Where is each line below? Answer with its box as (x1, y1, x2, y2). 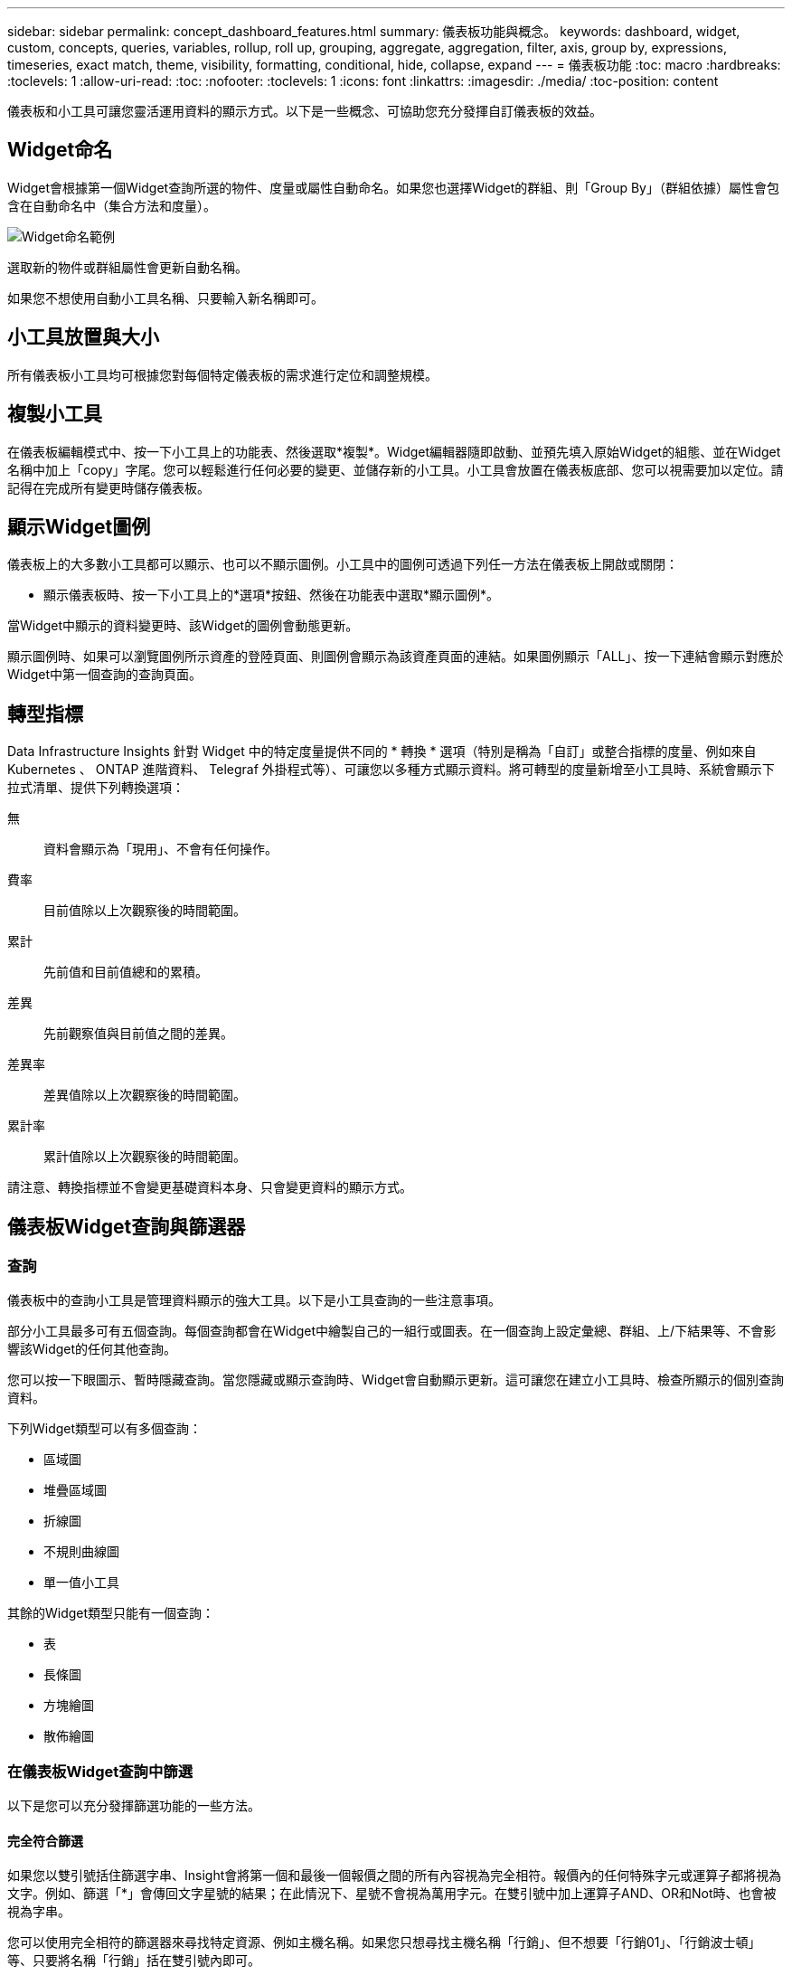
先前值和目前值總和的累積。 (43, 964, 208, 980)
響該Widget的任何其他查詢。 (7, 1341, 177, 1357)
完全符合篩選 (7, 1832, 83, 1848)
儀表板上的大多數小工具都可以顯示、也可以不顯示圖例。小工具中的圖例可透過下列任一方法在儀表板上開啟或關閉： (7, 556, 678, 572)
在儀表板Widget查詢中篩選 (7, 1762, 193, 1781)
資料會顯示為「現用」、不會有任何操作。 (43, 841, 278, 857)
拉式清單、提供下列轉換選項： (7, 780, 184, 796)
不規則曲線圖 (43, 1544, 119, 1560)
